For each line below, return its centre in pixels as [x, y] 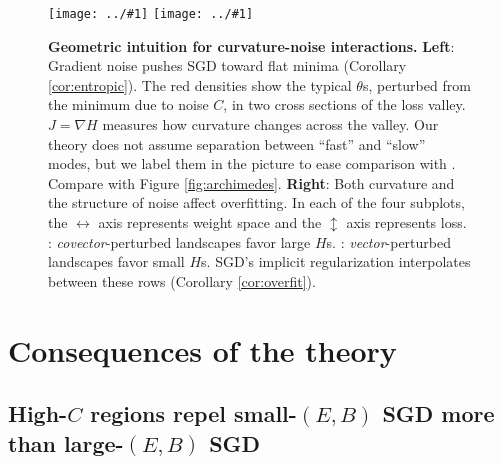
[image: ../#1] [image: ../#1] [151, 14]
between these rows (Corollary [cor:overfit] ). [182, 280]
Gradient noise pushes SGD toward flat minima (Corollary [227, 65]
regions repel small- [193, 413]
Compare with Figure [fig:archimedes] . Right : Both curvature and [251, 182]
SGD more [438, 413]
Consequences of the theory [202, 349]
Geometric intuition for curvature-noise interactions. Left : [251, 45]
